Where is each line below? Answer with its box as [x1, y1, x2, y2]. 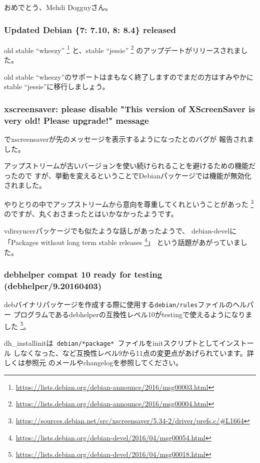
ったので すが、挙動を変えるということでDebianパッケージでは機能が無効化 [4, 170, 251, 180]
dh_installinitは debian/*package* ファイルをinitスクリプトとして [4, 337, 219, 348]
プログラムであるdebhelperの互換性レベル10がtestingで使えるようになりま [13, 309, 252, 320]
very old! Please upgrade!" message [4, 114, 149, 126]
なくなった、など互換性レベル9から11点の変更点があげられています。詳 [20, 347, 254, 358]
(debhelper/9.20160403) [4, 280, 102, 292]
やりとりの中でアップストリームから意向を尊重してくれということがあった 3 [4, 197, 254, 209]
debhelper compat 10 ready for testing [4, 268, 162, 281]
